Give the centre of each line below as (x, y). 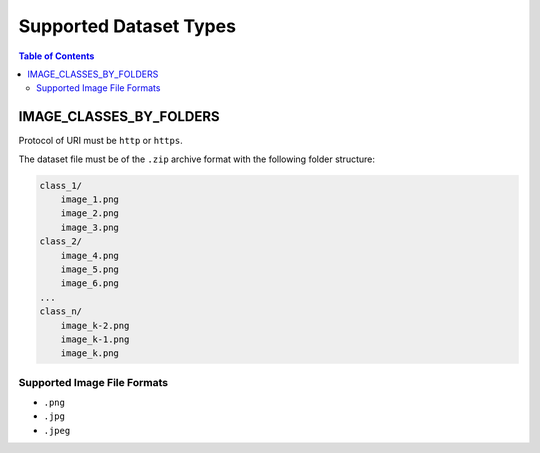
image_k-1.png (95, 339)
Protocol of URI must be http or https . (101, 141)
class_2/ (61, 241)
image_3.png (90, 227)
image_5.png (90, 269)
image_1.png (90, 199)
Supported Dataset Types (127, 26)
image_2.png (90, 213)
